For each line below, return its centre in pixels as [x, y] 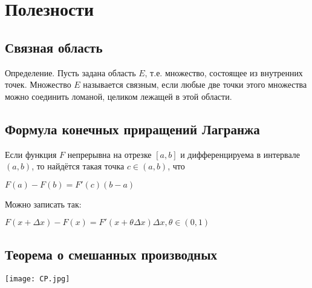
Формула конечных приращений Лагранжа [132, 129]
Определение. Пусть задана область [70, 72]
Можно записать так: [43, 204]
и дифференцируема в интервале [240, 154]
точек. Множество [38, 84]
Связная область [54, 47]
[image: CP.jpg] [37, 279]
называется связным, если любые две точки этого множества [195, 84]
